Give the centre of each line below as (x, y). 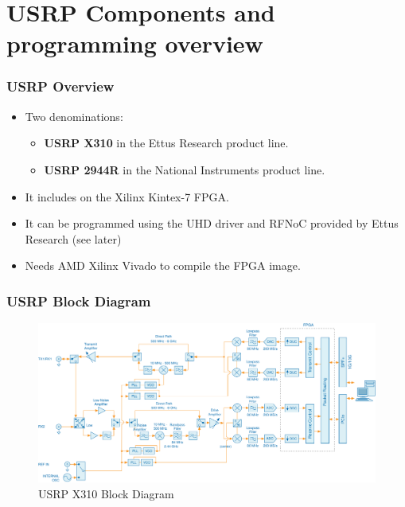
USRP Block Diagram (79, 300)
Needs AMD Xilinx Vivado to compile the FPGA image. (163, 265)
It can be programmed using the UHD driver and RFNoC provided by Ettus (212, 223)
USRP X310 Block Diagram (106, 493)
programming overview (135, 43)
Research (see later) (73, 238)
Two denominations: (74, 116)
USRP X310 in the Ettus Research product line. (166, 143)
